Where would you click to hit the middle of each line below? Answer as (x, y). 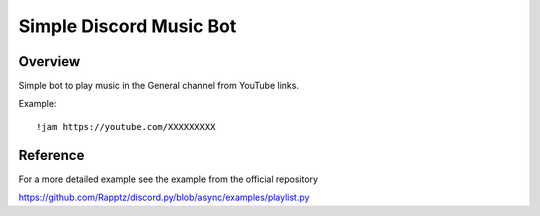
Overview (49, 61)
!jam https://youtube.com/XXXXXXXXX (126, 126)
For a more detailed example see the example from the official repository (168, 179)
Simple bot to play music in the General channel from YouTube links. (159, 86)
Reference (51, 155)
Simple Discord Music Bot (127, 26)
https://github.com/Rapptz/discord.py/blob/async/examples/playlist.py (164, 197)
